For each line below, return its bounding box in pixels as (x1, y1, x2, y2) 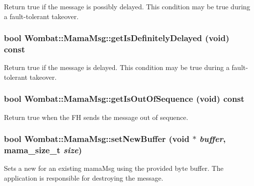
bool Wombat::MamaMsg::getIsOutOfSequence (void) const (4, 93, 245, 105)
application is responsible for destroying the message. (4, 173, 163, 183)
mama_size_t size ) (4, 144, 82, 156)
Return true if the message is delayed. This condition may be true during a (4, 62, 229, 72)
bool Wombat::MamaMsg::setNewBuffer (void (4, 133, 190, 145)
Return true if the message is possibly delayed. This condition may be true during (4, 1, 251, 11)
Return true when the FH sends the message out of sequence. (4, 112, 188, 122)
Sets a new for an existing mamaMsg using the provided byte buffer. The (4, 163, 224, 173)
